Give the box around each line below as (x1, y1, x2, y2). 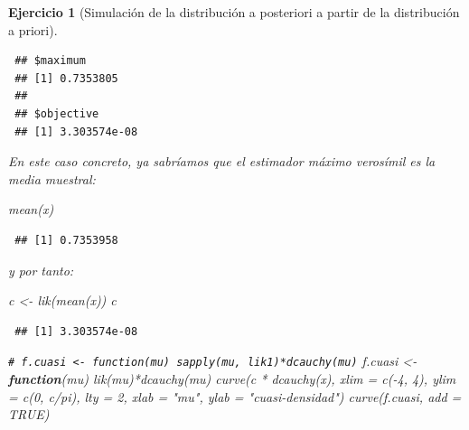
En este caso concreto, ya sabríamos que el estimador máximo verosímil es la (8, 152, 436, 171)
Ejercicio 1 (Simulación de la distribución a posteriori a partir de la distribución (8, 3, 460, 21)
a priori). (8, 20, 58, 39)
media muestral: (8, 169, 96, 188)
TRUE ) (8, 405, 50, 424)
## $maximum (14, 54, 86, 68)
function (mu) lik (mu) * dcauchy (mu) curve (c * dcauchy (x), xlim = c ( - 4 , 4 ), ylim (8, 369, 456, 388)
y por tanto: (8, 260, 74, 279)
